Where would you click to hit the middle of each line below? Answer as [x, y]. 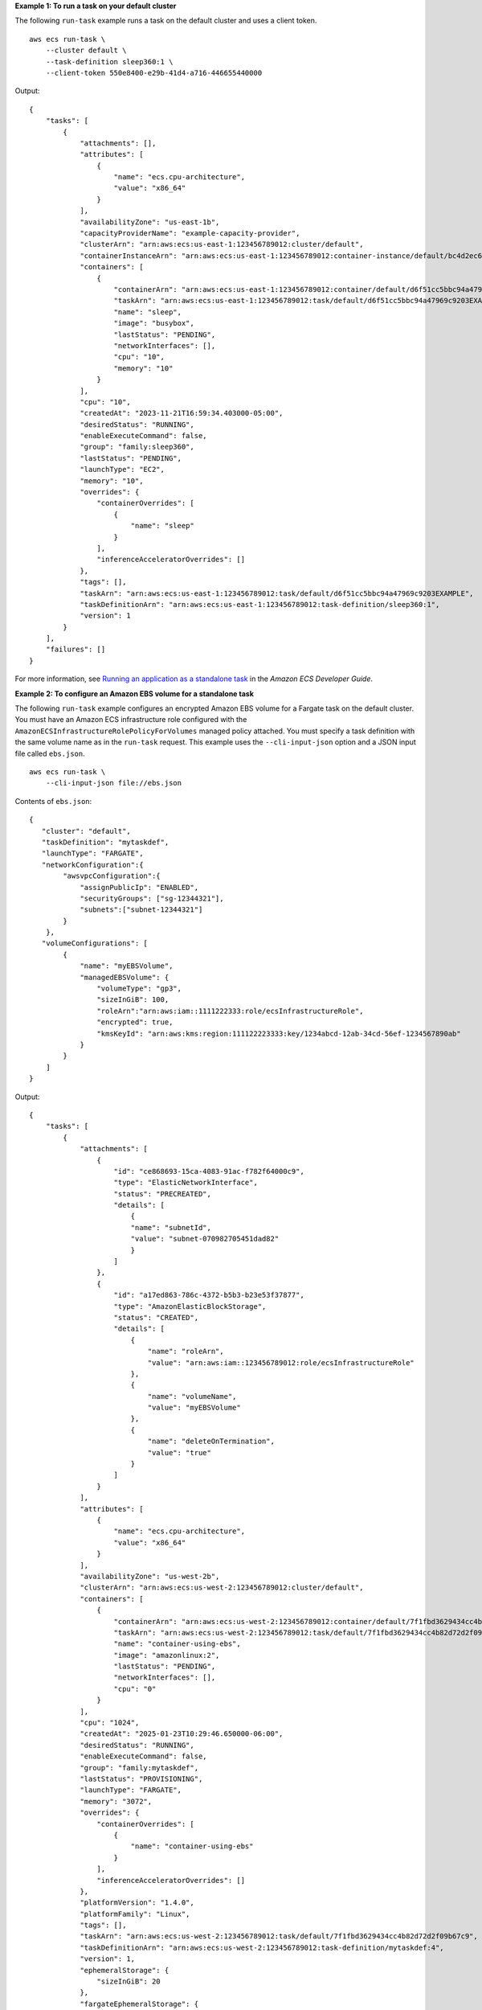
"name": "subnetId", [171, 1227]
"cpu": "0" [135, 1689]
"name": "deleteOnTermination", [211, 1442]
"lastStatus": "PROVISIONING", [141, 1778]
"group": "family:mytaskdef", [139, 1768]
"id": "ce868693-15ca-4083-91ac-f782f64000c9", [209, 1171]
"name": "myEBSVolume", [127, 966]
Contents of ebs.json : [53, 801]
